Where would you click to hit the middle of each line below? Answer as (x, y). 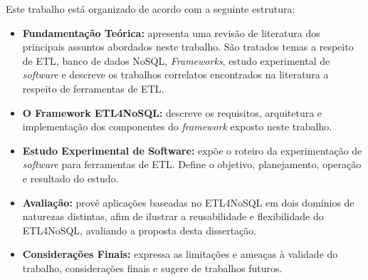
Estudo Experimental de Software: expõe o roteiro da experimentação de (192, 150)
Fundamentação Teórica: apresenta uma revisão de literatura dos (171, 32)
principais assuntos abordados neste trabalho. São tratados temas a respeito (188, 47)
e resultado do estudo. (70, 178)
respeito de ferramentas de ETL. (93, 88)
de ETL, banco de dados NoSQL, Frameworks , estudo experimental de (176, 60)
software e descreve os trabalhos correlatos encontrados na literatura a (175, 74)
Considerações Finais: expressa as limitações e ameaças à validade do (180, 254)
